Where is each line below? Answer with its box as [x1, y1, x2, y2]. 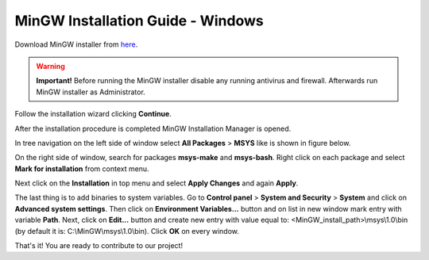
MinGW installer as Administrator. [36, 87, 146, 97]
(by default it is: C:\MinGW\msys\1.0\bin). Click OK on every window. [14, 226, 240, 235]
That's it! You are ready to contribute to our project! [14, 241, 183, 250]
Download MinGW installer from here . [14, 40, 138, 49]
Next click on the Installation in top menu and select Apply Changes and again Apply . [14, 178, 299, 188]
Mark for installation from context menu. [14, 163, 150, 174]
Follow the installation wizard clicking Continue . [14, 109, 172, 119]
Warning [36, 61, 65, 71]
